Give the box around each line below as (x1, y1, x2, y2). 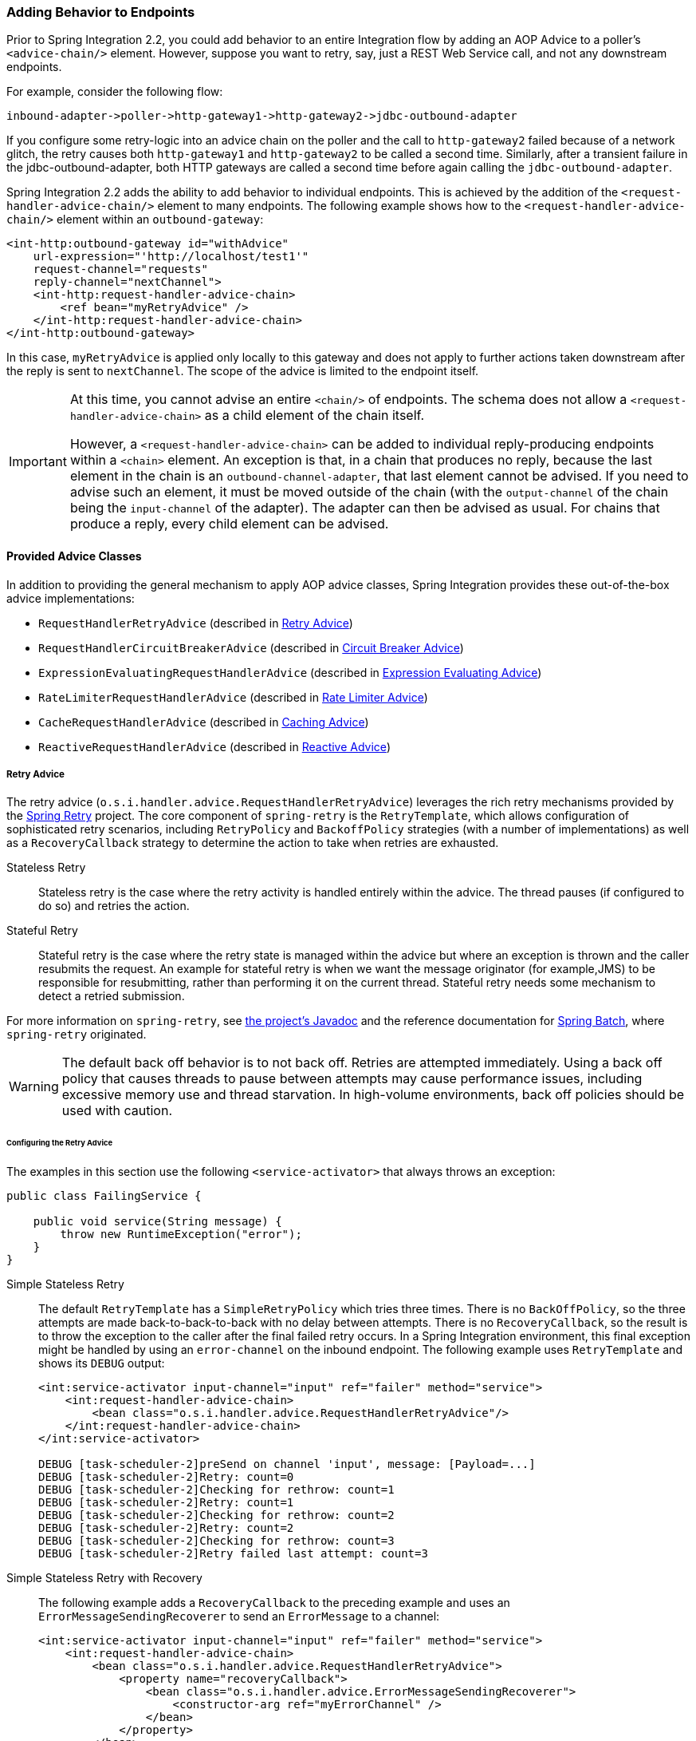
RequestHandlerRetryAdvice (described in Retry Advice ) (38, 615, 353, 630)
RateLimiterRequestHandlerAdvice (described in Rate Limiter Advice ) (38, 690, 428, 704)
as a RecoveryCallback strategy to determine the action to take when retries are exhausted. (6, 836, 499, 850)
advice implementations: (6, 591, 135, 605)
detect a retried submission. (38, 989, 185, 1003)
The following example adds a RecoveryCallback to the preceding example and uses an (38, 1596, 510, 1610)
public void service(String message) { (33, 1215, 282, 1229)
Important (9, 453, 67, 470)
